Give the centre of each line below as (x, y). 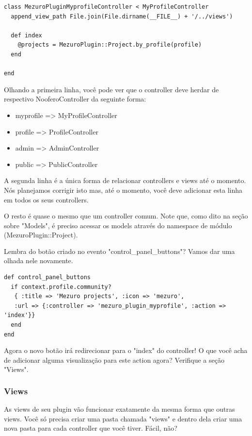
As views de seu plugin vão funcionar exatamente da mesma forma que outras (119, 409)
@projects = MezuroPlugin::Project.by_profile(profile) (110, 45)
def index (26, 35)
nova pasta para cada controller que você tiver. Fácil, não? (91, 428)
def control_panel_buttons (47, 277)
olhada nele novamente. (39, 260)
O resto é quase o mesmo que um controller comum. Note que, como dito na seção (126, 216)
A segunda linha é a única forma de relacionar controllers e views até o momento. (125, 180)
